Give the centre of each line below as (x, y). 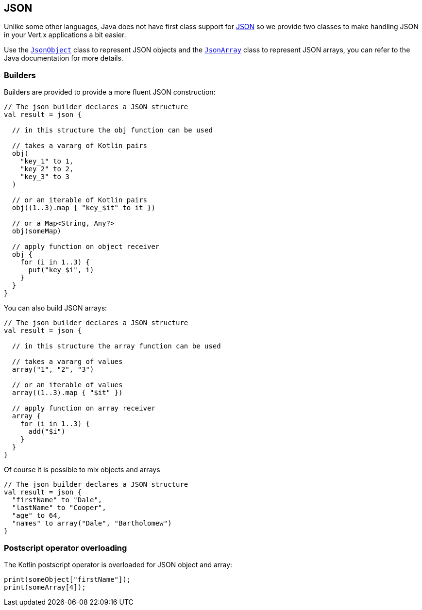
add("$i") (47, 432)
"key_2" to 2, (47, 169)
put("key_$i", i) (61, 270)
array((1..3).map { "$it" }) (67, 393)
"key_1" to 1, (47, 161)
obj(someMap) (37, 231)
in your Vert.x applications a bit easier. (65, 35)
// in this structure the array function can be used (116, 346)
